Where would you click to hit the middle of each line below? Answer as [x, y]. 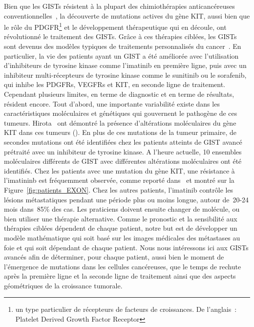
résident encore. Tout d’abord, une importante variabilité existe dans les [112, 103]
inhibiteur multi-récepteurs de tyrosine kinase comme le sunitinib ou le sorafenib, [125, 75]
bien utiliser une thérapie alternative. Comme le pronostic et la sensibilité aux [121, 218]
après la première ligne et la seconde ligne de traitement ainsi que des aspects [120, 276]
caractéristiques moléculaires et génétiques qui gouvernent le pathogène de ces [121, 113]
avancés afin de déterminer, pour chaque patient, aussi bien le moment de [114, 257]
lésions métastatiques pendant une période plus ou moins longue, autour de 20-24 [127, 199]
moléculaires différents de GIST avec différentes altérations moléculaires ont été [123, 161]
